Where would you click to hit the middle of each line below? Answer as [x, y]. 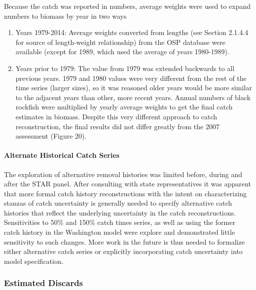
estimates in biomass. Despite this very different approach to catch [116, 116]
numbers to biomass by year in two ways [65, 16]
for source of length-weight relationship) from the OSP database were [121, 42]
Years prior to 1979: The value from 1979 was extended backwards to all [125, 68]
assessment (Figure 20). [51, 136]
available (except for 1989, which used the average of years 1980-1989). [122, 52]
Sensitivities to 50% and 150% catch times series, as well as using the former [120, 222]
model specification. [34, 261]
